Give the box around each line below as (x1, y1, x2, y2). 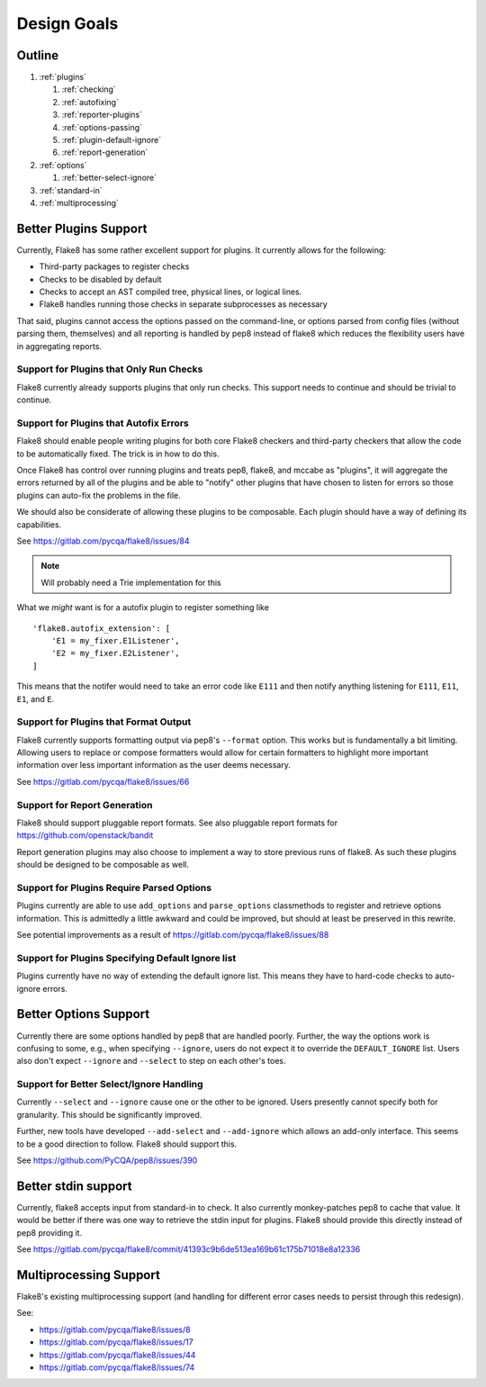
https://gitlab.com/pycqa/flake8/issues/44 (39, 1349, 196, 1360)
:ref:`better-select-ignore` (61, 172, 157, 184)
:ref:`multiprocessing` (39, 197, 119, 208)
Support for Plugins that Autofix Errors (16, 417, 189, 429)
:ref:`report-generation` (61, 147, 148, 158)
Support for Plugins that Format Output (16, 716, 192, 728)
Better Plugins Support (16, 221, 148, 236)
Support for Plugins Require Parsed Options (16, 881, 211, 894)
